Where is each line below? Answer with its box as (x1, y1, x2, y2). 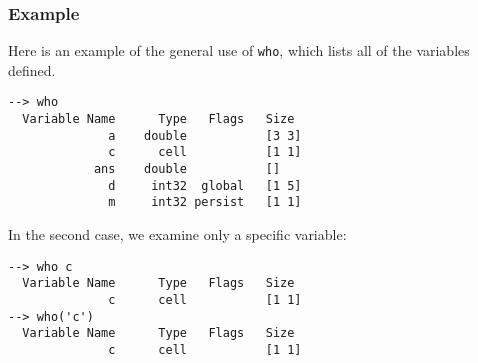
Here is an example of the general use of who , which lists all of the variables (8, 40, 470, 61)
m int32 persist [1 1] (108, 195, 302, 210)
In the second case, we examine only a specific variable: (8, 224, 347, 245)
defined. (8, 59, 56, 80)
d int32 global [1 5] (108, 178, 302, 193)
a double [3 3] (108, 128, 302, 143)
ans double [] (93, 162, 281, 177)
